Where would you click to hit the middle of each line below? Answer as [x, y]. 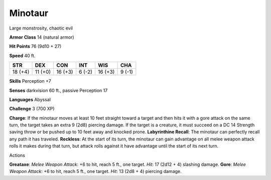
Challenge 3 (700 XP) [32, 109]
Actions [17, 155]
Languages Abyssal [30, 99]
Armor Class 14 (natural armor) [42, 37]
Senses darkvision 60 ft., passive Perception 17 [58, 90]
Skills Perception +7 [30, 81]
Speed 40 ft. [22, 56]
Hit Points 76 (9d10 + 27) [35, 46]
